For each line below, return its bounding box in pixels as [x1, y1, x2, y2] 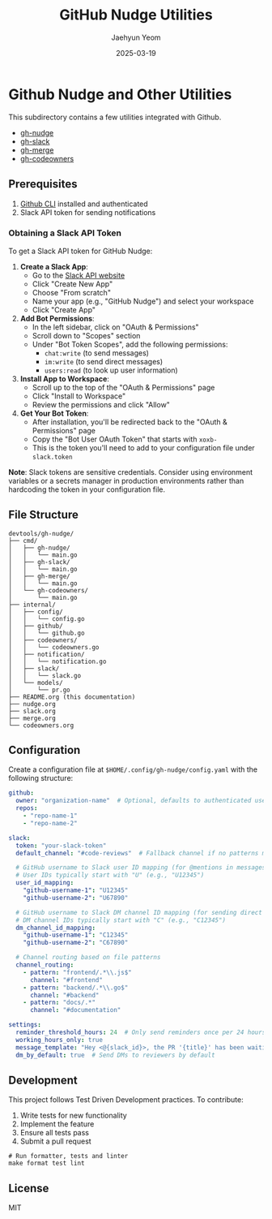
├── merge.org [8, 714, 57, 722]
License [8, 1181, 49, 1195]
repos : [15, 804, 38, 812]
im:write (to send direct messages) [44, 356, 164, 366]
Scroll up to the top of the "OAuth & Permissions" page [32, 382, 215, 392]
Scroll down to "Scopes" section [32, 330, 141, 340]
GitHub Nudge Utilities [59, 6, 213, 24]
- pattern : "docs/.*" [23, 998, 96, 1007]
